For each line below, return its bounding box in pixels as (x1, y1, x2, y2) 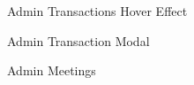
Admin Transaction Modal (7, 31, 150, 50)
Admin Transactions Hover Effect (7, 2, 188, 19)
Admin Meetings (7, 61, 96, 80)
